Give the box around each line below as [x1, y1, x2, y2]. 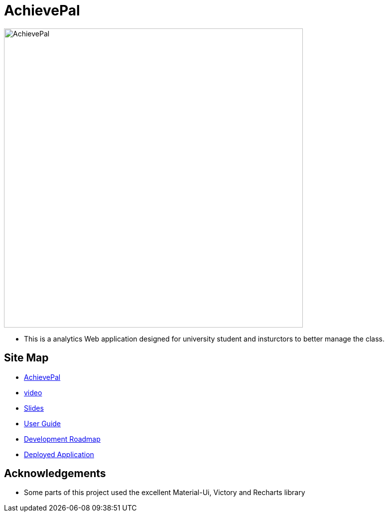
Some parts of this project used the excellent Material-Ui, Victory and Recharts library [24, 488, 305, 497]
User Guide [24, 419, 61, 428]
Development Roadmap [24, 434, 101, 443]
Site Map [4, 351, 49, 364]
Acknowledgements [4, 467, 106, 480]
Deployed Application [24, 450, 94, 459]
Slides [24, 403, 44, 412]
